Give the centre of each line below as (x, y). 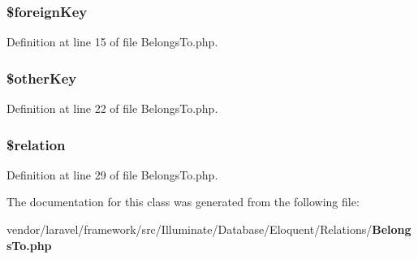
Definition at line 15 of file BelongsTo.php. (112, 42)
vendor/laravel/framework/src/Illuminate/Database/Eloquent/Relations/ (190, 229)
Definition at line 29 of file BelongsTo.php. (112, 174)
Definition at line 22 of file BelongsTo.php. (112, 108)
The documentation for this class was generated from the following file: (183, 202)
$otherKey (42, 78)
